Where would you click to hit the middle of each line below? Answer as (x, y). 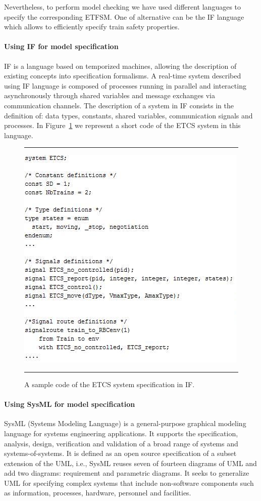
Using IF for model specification (61, 46)
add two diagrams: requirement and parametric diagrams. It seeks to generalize (127, 473)
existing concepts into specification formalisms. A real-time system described (123, 76)
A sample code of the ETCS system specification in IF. (110, 384)
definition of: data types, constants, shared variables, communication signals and (128, 115)
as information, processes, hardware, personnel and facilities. (98, 493)
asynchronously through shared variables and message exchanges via (110, 95)
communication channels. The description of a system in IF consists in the (119, 105)
